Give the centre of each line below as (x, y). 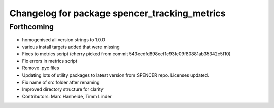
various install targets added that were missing (71, 47)
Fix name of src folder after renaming (61, 82)
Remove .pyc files (41, 68)
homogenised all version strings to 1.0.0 (63, 40)
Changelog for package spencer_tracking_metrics (117, 13)
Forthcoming (32, 27)
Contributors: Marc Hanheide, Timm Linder (67, 96)
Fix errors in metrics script (49, 61)
